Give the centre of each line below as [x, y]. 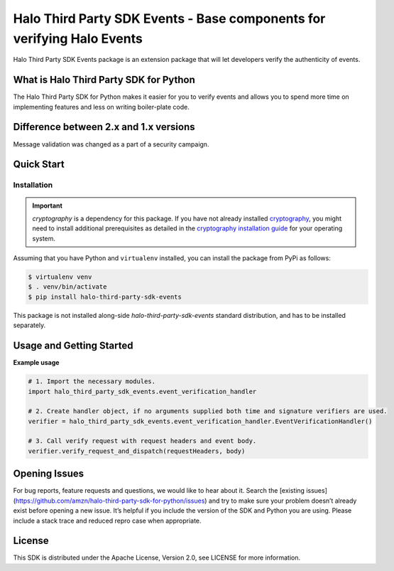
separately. [29, 325]
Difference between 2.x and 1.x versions [104, 127]
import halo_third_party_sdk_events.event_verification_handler [142, 391]
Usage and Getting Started [73, 346]
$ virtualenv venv [60, 277]
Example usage [36, 363]
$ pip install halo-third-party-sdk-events [105, 297]
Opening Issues [49, 474]
